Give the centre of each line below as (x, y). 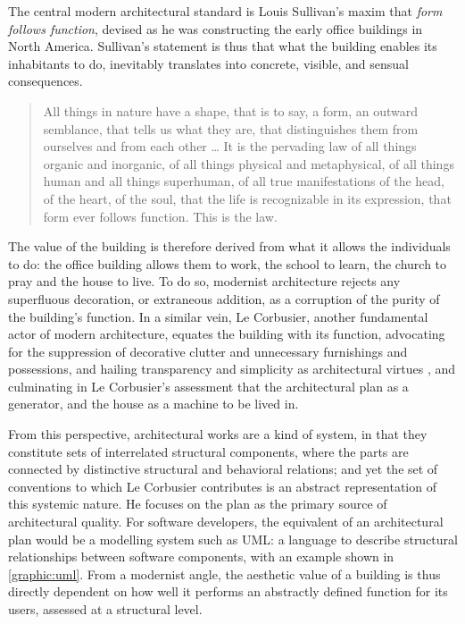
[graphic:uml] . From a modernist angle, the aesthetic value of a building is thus (224, 573)
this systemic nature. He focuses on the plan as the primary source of (198, 504)
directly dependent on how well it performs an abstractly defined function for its (228, 591)
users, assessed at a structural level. (105, 609)
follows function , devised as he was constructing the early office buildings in (216, 28)
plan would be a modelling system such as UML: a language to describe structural (233, 539)
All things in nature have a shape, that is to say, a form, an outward (231, 110)
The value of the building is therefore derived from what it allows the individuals (229, 246)
